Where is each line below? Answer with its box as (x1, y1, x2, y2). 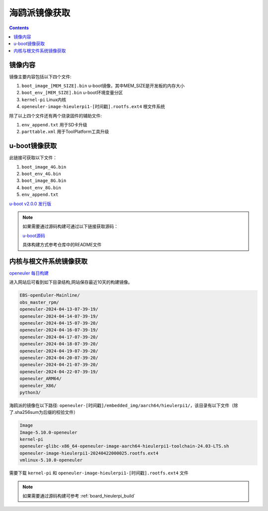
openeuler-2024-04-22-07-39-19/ (19, 369, 99, 374)
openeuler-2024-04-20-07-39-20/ (19, 355, 99, 360)
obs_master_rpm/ (19, 299, 60, 305)
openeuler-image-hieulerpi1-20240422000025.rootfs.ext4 (19, 450, 159, 456)
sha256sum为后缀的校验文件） (15, 409, 78, 415)
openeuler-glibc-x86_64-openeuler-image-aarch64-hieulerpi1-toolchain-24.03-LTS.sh (19, 444, 229, 449)
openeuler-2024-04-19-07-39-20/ (19, 348, 99, 354)
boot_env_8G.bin (21, 185, 62, 190)
